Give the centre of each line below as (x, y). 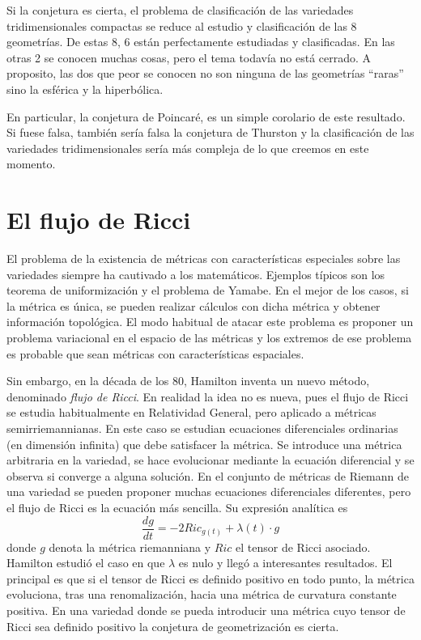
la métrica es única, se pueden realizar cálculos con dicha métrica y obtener (193, 305)
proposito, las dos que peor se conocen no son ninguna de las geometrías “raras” (205, 73)
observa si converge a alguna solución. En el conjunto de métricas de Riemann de (208, 475)
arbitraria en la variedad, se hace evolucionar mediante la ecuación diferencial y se (210, 460)
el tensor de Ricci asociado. (303, 547)
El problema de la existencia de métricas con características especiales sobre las (204, 259)
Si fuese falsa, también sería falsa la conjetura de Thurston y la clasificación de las (210, 132)
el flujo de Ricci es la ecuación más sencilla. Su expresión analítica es (177, 507)
